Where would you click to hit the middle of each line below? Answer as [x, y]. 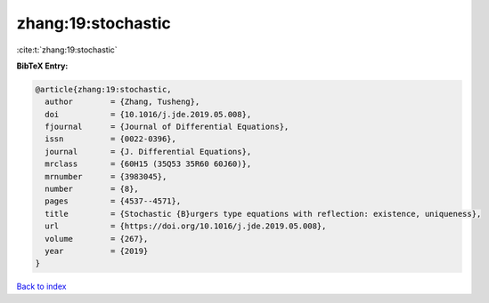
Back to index [41, 287]
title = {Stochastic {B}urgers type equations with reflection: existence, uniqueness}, [263, 214]
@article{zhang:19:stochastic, [104, 89]
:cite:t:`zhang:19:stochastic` [67, 50]
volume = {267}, [97, 239]
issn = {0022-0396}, [111, 139]
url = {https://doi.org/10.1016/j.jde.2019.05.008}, [186, 226]
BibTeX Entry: [42, 66]
